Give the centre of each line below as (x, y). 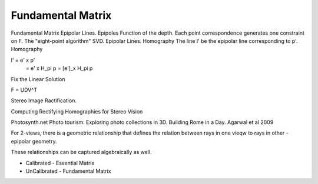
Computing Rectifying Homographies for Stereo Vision (77, 111)
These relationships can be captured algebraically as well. (82, 152)
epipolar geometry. (34, 141)
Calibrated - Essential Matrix (60, 163)
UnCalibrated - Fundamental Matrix (68, 171)
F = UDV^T (24, 90)
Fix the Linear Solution (38, 79)
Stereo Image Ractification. (44, 101)
